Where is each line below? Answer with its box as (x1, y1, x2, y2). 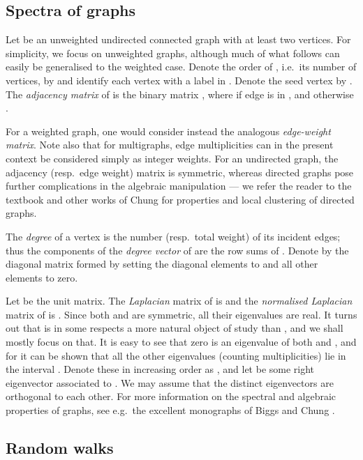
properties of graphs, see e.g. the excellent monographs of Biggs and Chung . (6, 403, 335, 417)
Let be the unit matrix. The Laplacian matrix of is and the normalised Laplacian (6, 293, 353, 308)
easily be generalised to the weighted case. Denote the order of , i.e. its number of (6, 59, 357, 74)
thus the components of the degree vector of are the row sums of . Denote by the (6, 243, 349, 257)
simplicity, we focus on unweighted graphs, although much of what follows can (6, 45, 340, 60)
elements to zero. (6, 270, 78, 284)
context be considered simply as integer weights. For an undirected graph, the (6, 151, 339, 165)
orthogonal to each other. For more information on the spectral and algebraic (6, 389, 336, 404)
